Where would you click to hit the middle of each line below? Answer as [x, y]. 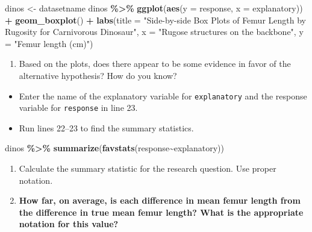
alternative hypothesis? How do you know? [98, 75]
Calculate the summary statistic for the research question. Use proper [148, 168]
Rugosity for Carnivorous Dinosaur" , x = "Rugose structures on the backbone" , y [154, 32]
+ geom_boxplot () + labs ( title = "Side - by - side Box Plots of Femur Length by [155, 20]
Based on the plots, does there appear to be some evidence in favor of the [155, 64]
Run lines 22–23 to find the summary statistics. [106, 127]
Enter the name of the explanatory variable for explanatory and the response [163, 96]
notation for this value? [69, 224]
